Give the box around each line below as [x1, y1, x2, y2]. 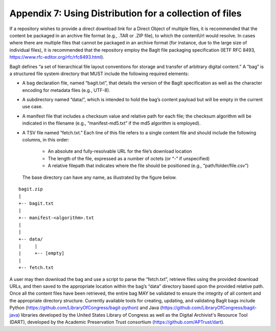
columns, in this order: [22, 137, 70, 143]
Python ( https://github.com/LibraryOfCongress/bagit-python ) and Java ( [9, 304, 162, 311]
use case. [22, 104, 43, 110]
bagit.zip [18, 186, 43, 192]
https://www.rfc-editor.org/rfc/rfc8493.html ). [9, 54, 105, 60]
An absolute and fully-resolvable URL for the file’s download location [48, 148, 192, 154]
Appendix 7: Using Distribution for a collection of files [9, 8, 242, 19]
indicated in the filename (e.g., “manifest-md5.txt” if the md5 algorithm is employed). [22, 120, 201, 126]
